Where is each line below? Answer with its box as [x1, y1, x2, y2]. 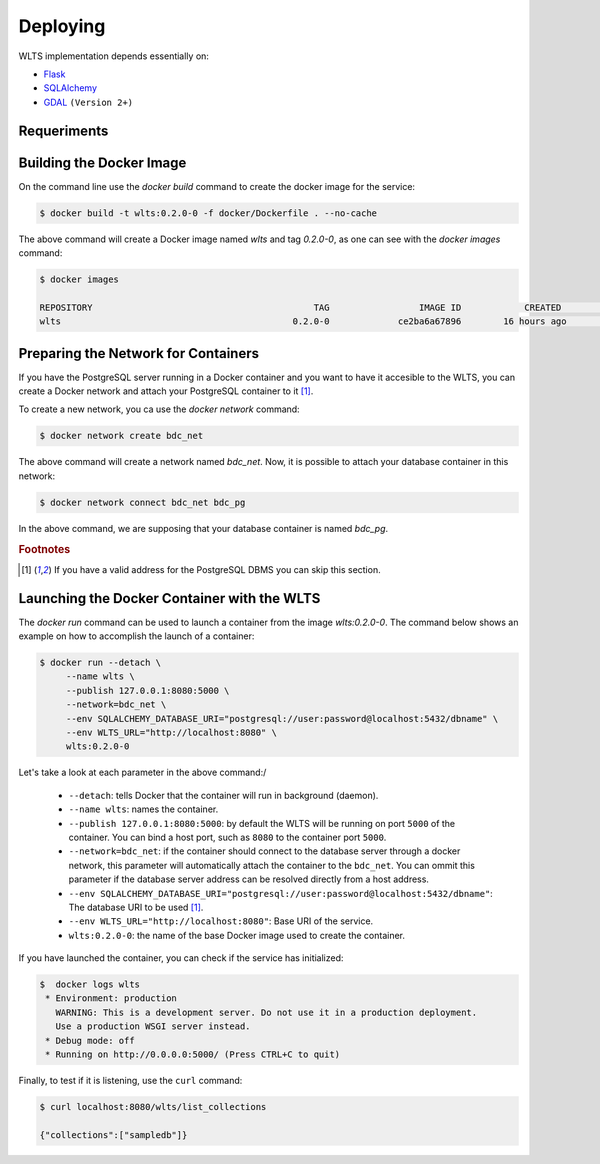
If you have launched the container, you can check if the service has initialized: [18, 952, 344, 964]
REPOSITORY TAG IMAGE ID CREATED [39, 301, 562, 313]
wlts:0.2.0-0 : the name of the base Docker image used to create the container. [68, 929, 405, 941]
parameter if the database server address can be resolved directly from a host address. [68, 873, 430, 885]
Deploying [18, 15, 106, 37]
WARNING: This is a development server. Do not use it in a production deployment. [55, 1006, 478, 1018]
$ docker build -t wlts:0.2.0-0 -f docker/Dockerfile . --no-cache [39, 207, 378, 219]
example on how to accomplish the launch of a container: [18, 630, 255, 642]
